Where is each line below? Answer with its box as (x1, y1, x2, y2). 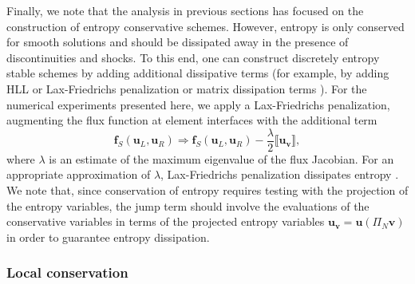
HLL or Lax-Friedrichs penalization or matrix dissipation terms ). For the (6, 80, 367, 97)
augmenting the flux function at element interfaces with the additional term (6, 112, 377, 128)
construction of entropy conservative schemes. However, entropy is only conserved (6, 18, 405, 34)
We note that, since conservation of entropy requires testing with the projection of (6, 182, 409, 198)
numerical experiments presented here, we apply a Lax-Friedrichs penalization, (6, 96, 390, 112)
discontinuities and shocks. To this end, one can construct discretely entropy (6, 49, 380, 65)
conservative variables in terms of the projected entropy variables (6, 213, 325, 230)
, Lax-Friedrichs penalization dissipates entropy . (160, 166, 399, 183)
